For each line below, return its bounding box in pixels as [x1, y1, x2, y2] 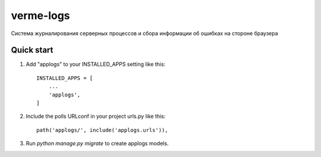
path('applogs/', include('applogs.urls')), [36, 127, 169, 133]
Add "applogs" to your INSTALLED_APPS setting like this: [26, 61, 166, 68]
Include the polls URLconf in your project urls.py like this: [26, 113, 166, 120]
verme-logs [11, 9, 71, 22]
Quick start [11, 45, 53, 55]
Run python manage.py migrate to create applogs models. [26, 140, 169, 147]
